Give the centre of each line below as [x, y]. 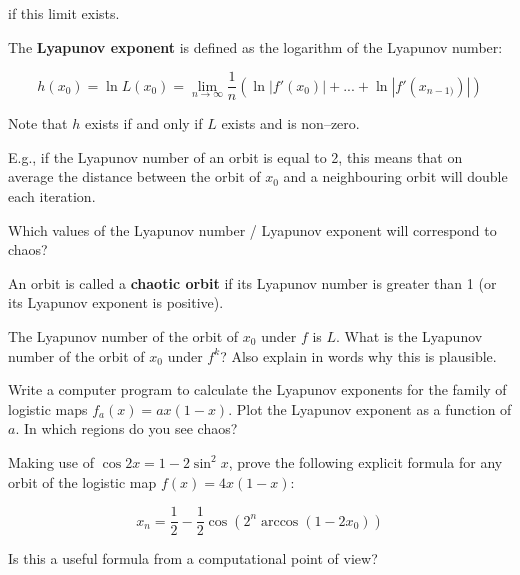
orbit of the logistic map [82, 481]
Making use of [51, 461]
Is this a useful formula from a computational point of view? [193, 558]
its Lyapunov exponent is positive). [116, 302]
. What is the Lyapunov [409, 336]
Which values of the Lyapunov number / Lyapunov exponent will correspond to [252, 229]
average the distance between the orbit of [134, 176]
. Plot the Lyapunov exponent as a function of [370, 408]
